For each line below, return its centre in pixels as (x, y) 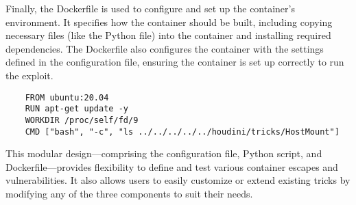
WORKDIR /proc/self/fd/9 (82, 120)
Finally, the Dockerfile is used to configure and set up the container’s (150, 8)
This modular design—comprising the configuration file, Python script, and (164, 153)
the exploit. (29, 75)
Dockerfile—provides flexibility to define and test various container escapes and (172, 166)
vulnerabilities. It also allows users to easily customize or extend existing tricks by (178, 180)
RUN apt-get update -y (76, 109)
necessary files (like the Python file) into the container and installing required (168, 35)
